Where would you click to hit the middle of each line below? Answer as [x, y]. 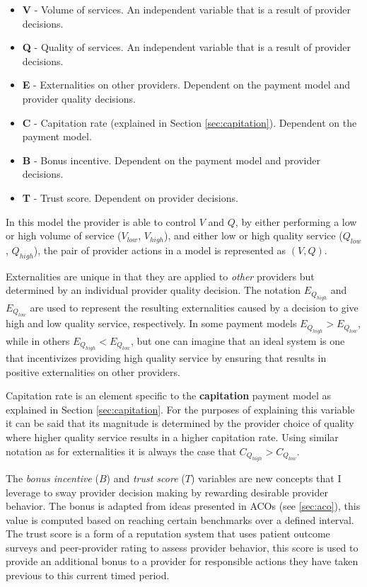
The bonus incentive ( [52, 478]
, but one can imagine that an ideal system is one [238, 340]
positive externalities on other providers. [93, 371]
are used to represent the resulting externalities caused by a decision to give [194, 307]
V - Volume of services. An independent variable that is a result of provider [186, 9]
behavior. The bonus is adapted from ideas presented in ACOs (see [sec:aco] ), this [183, 506]
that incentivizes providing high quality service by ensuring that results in [166, 357]
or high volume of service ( [64, 235]
